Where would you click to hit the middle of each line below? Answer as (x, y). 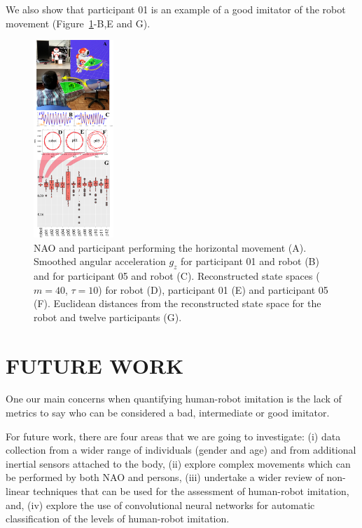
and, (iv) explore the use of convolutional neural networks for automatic (160, 505)
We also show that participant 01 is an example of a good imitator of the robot (176, 9)
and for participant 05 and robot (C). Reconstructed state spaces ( (177, 275)
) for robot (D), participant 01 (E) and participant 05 (213, 289)
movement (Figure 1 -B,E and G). (78, 23)
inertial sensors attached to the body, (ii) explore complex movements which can (178, 463)
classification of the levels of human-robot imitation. (118, 519)
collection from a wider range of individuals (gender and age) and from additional (181, 450)
